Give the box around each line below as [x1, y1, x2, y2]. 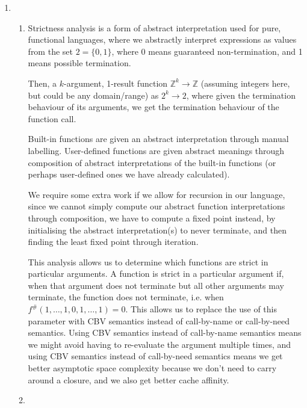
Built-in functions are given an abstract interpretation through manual [28, 132, 289, 145]
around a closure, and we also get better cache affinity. [28, 373, 229, 386]
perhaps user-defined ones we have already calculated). [28, 168, 230, 181]
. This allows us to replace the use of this [125, 303, 277, 315]
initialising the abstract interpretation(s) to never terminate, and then [28, 223, 287, 236]
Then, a [28, 76, 57, 89]
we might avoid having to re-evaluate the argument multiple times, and [28, 338, 291, 350]
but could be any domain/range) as [28, 88, 159, 101]
